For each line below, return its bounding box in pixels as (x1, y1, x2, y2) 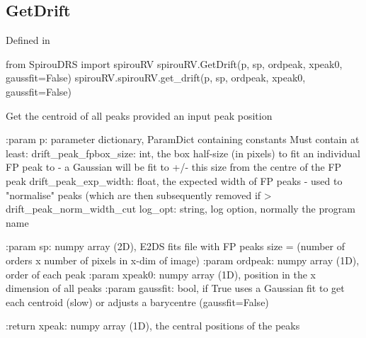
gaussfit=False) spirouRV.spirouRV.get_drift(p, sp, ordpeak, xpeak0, (6, 70, 306, 85)
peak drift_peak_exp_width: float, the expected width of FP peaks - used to (6, 173, 343, 188)
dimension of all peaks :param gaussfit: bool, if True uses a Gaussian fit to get (6, 281, 345, 295)
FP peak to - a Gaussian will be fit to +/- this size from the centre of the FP (6, 159, 342, 174)
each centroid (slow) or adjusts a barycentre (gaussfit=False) (6, 294, 269, 309)
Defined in (6, 33, 50, 47)
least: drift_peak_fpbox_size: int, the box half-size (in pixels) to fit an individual (6, 145, 360, 160)
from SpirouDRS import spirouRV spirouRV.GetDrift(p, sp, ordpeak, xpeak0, (6, 56, 343, 71)
